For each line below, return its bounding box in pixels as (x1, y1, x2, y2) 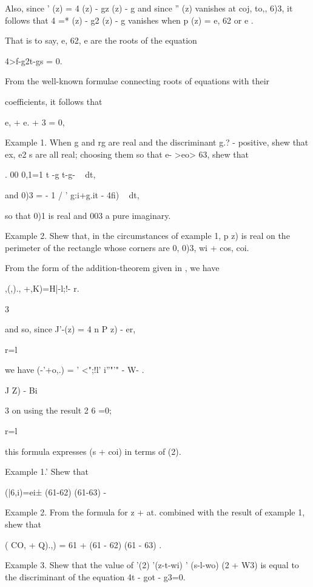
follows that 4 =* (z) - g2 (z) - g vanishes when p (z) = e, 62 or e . (5, 13, 254, 26)
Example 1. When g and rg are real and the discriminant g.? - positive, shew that (5, 136, 309, 149)
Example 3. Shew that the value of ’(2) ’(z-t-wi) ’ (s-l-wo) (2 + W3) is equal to (5, 558, 299, 571)
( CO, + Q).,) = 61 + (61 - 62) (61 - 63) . (5, 538, 162, 551)
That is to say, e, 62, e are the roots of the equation (5, 34, 197, 47)
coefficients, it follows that (5, 95, 103, 107)
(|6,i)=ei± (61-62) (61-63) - (5, 485, 107, 498)
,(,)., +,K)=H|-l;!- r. (5, 281, 79, 294)
